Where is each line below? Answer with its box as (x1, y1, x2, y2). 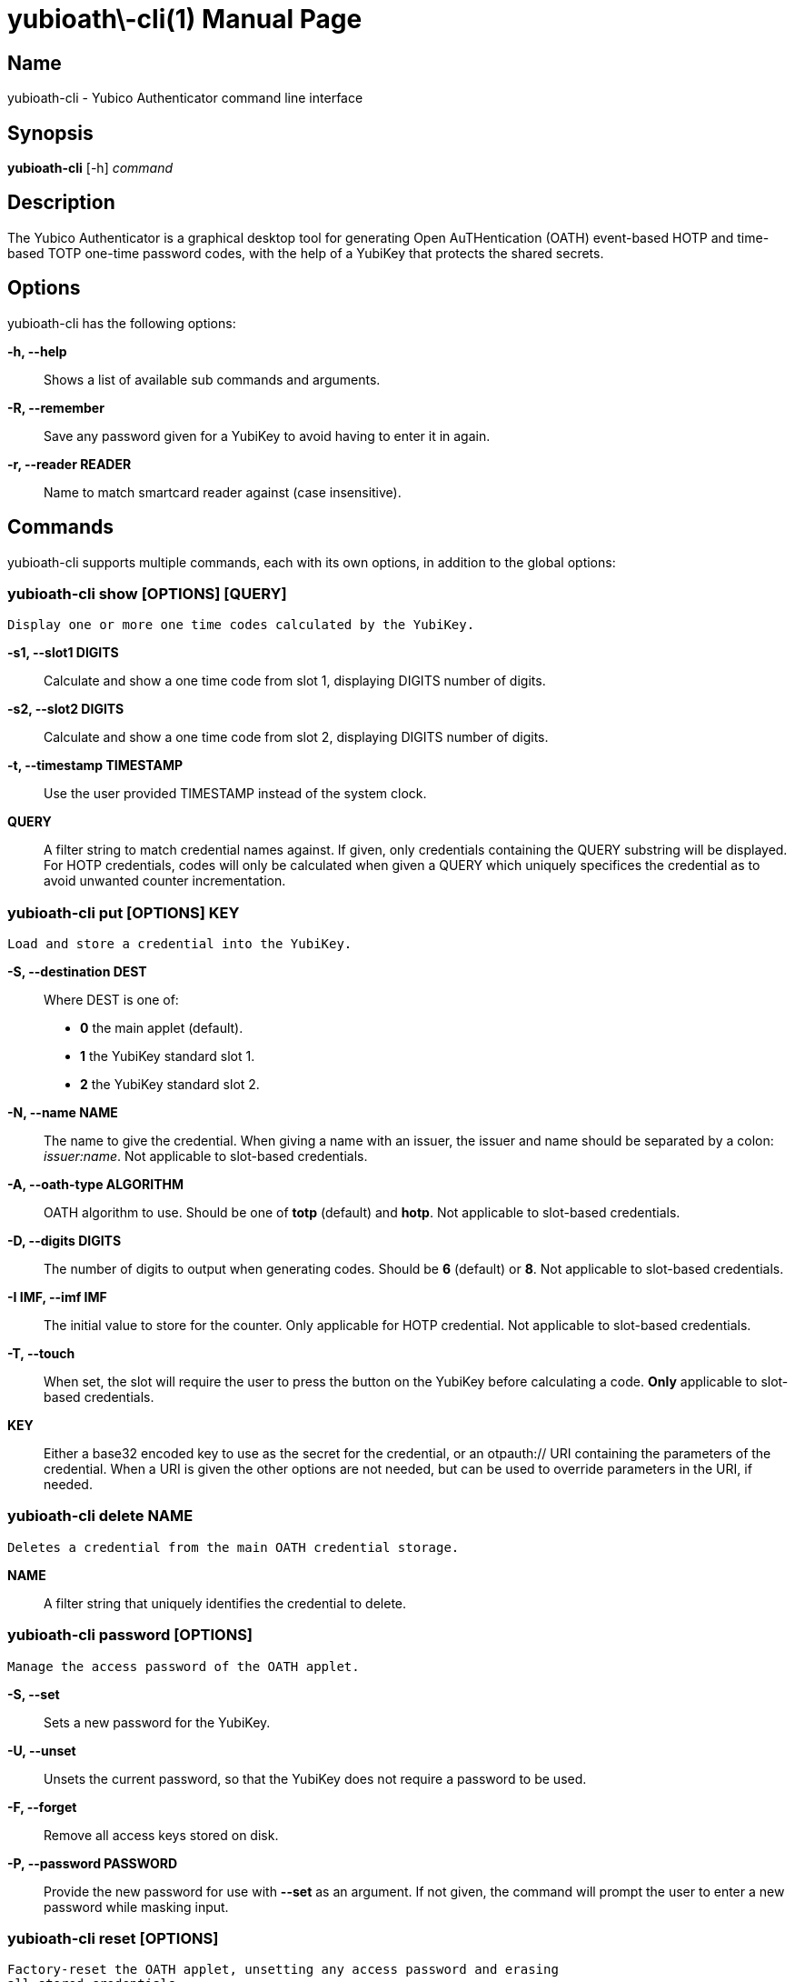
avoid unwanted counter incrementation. (44, 873, 286, 889)
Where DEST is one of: (44, 992, 179, 1008)
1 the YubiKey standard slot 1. (80, 1048, 255, 1065)
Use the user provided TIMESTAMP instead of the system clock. (44, 786, 427, 802)
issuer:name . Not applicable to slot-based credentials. (44, 1148, 368, 1165)
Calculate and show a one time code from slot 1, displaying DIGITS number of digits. (44, 673, 546, 689)
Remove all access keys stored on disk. (44, 1827, 279, 1843)
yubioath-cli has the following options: (7, 315, 236, 331)
